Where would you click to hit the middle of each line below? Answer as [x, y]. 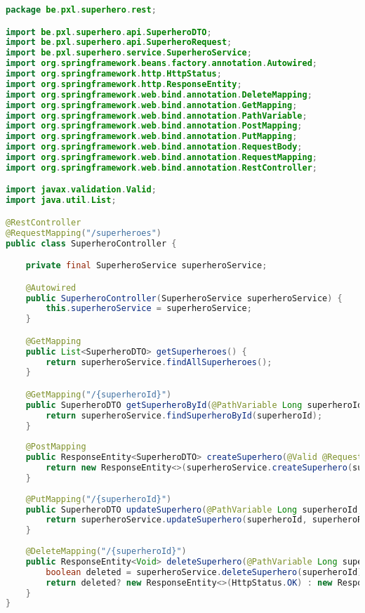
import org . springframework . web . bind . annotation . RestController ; [161, 167]
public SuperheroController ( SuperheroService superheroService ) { [184, 298]
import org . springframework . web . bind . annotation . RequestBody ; [154, 147]
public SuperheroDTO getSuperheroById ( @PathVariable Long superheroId [194, 405]
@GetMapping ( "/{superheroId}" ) [99, 394]
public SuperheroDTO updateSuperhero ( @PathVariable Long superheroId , [194, 509]
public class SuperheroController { [91, 243]
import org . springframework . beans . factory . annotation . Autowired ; [161, 64]
